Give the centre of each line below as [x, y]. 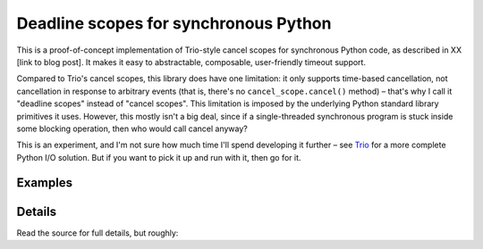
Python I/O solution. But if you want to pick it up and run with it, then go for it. [159, 157]
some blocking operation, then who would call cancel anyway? [132, 129]
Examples [45, 183]
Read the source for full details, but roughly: [97, 233]
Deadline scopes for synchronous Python [174, 23]
